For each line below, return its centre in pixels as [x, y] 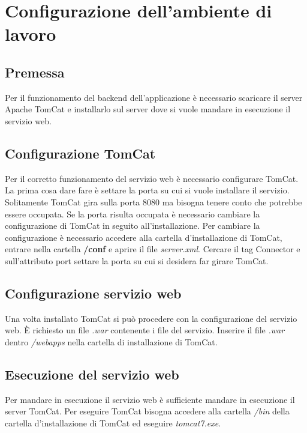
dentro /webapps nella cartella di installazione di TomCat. [111, 341]
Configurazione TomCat [80, 153]
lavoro [31, 34]
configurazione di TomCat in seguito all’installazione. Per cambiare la [133, 226]
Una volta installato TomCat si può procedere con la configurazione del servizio [151, 318]
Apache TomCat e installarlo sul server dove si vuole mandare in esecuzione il [148, 109]
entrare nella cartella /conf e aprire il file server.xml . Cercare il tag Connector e [153, 249]
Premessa [35, 72]
